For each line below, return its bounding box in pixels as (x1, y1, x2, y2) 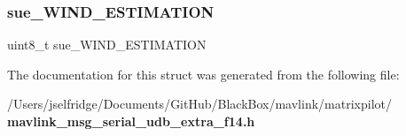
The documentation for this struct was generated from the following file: (7, 64, 400, 83)
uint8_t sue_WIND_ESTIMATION (7, 35, 207, 54)
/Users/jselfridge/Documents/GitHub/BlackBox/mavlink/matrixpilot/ (7, 94, 392, 113)
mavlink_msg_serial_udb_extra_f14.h (7, 112, 255, 130)
